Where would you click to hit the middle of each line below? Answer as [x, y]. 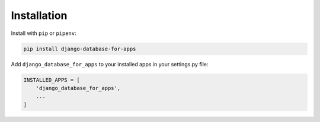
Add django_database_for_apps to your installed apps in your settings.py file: [110, 64]
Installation [39, 15]
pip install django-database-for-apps [80, 49]
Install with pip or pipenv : [44, 33]
